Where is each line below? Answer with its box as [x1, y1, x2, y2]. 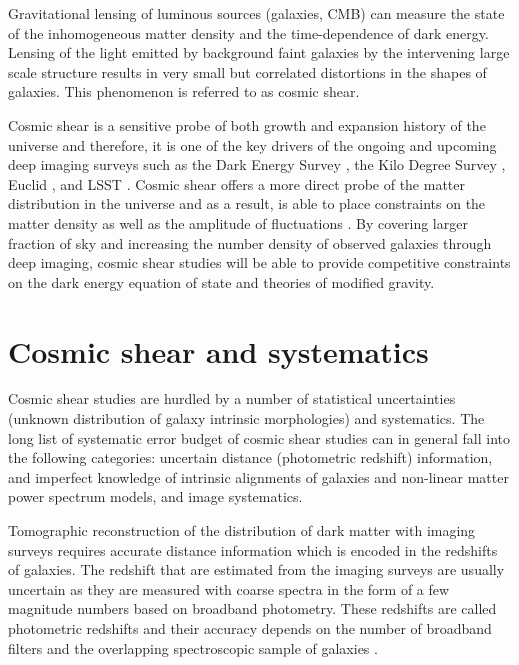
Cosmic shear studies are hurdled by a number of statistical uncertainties [8, 388, 456, 409]
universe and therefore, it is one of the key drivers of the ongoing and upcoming [8, 134, 497, 155]
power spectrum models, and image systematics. [8, 486, 303, 507]
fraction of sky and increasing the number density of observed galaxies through [8, 232, 492, 253]
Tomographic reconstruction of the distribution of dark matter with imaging [8, 520, 476, 540]
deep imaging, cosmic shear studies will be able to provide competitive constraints [8, 252, 511, 273]
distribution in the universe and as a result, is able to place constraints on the [8, 193, 486, 214]
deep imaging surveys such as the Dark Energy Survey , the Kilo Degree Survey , [8, 154, 506, 175]
